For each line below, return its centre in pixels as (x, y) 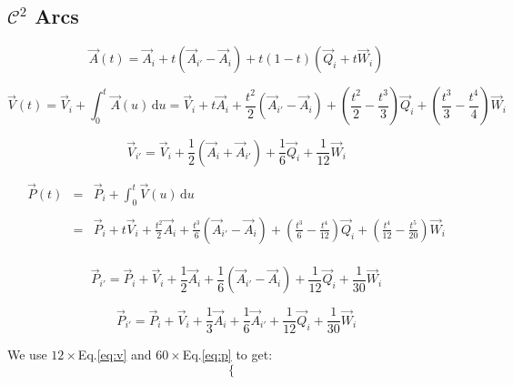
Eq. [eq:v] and (115, 355)
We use (27, 355)
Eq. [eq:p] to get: (227, 355)
